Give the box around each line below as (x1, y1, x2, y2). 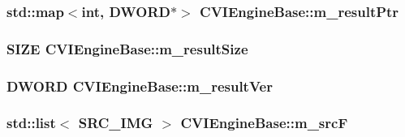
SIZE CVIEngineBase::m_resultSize (6, 38, 248, 58)
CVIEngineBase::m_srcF (180, 113, 348, 133)
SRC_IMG (78, 113, 153, 133)
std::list (6, 113, 56, 133)
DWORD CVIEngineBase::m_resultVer (6, 75, 273, 96)
